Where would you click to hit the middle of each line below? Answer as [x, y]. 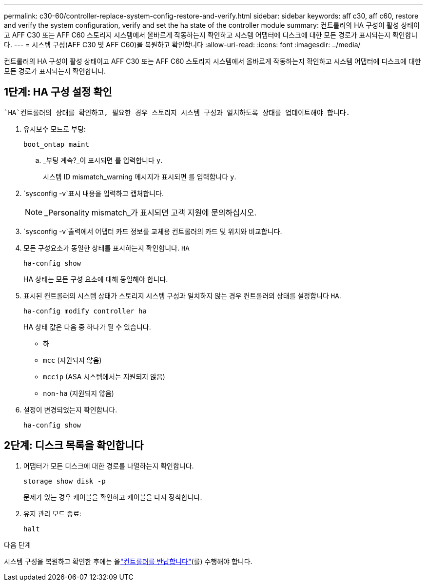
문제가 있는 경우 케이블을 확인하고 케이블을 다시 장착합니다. [113, 497]
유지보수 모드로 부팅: [55, 129]
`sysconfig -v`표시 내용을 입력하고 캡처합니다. [94, 193]
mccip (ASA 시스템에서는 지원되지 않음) [104, 376]
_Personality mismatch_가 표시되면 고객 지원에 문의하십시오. [151, 212]
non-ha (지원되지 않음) [78, 393]
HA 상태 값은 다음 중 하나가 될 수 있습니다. [87, 327]
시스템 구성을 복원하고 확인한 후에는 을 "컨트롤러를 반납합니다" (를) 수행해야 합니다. [128, 561]
